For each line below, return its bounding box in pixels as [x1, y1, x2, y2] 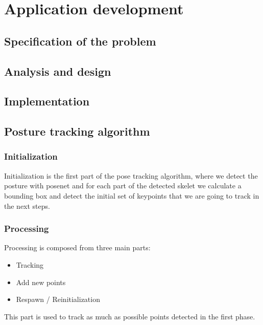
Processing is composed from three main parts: [4, 242, 151, 253]
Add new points [16, 276, 66, 287]
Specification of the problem [4, 33, 156, 49]
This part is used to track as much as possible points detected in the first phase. [4, 311, 255, 321]
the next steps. [4, 200, 50, 211]
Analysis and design [4, 63, 111, 79]
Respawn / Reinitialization [16, 294, 100, 305]
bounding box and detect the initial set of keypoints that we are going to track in [4, 190, 259, 201]
